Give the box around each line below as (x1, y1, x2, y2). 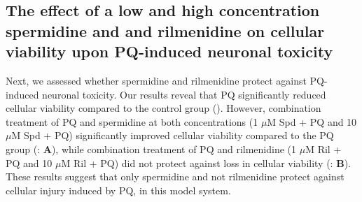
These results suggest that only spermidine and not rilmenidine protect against (6, 169, 344, 184)
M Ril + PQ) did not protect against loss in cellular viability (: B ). (61, 155, 351, 170)
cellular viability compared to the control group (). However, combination (6, 101, 321, 115)
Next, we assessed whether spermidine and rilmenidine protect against (6, 73, 307, 87)
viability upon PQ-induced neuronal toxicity (6, 41, 333, 62)
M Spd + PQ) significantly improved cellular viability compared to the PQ (11, 128, 334, 143)
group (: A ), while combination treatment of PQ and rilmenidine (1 (6, 141, 297, 156)
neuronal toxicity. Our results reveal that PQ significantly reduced (42, 87, 326, 101)
